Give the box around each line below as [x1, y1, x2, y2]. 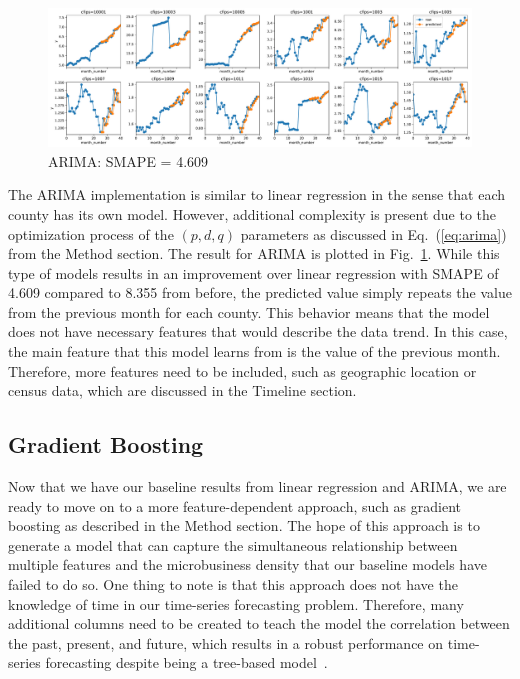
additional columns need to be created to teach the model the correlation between [8, 613, 510, 634]
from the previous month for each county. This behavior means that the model [8, 301, 490, 322]
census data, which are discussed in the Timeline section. [8, 380, 357, 401]
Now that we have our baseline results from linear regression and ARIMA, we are [8, 476, 507, 497]
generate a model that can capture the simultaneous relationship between [8, 534, 458, 555]
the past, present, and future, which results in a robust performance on [8, 632, 444, 653]
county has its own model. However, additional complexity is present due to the [8, 203, 497, 224]
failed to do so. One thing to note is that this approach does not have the [8, 574, 458, 595]
